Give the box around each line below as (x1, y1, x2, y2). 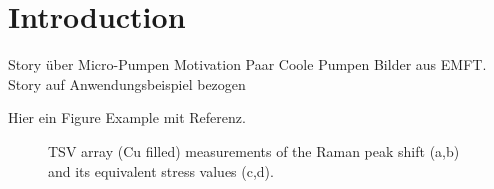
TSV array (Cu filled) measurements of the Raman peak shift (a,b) (48, 140, 460, 161)
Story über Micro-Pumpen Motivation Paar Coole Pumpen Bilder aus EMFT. (8, 54, 487, 75)
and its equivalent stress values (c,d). (48, 160, 274, 181)
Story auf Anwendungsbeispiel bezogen (8, 73, 246, 94)
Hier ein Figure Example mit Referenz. (8, 107, 246, 128)
